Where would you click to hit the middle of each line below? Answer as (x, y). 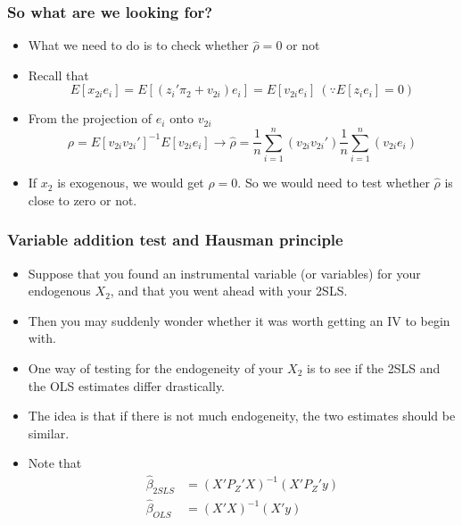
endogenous (59, 291)
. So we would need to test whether (334, 183)
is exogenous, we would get (131, 183)
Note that (55, 463)
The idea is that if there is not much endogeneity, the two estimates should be (242, 416)
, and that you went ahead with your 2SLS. (229, 291)
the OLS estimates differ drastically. (127, 385)
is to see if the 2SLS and (374, 367)
